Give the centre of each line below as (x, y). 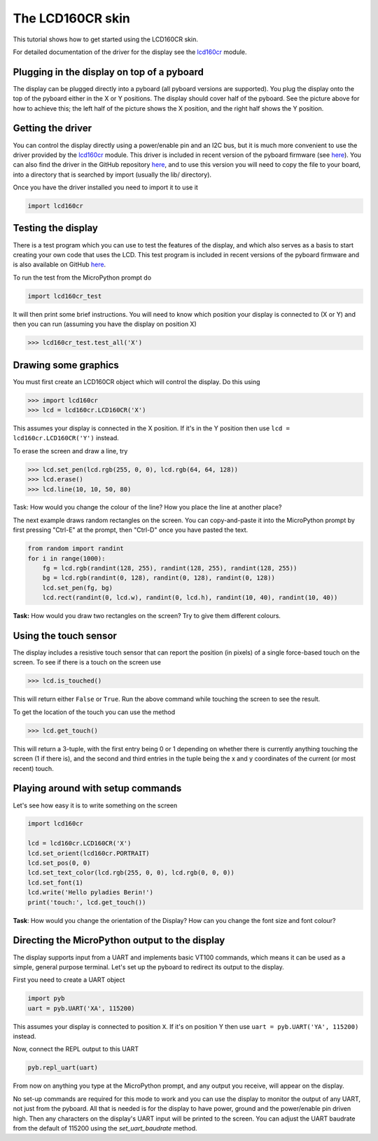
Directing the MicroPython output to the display (119, 940)
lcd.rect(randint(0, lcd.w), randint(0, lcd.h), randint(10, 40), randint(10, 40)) (190, 598)
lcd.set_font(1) (56, 882)
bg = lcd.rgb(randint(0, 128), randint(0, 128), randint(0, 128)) (159, 578)
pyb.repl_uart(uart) (63, 1068)
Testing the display (55, 228)
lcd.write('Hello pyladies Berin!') (91, 893)
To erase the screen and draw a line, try (70, 451)
